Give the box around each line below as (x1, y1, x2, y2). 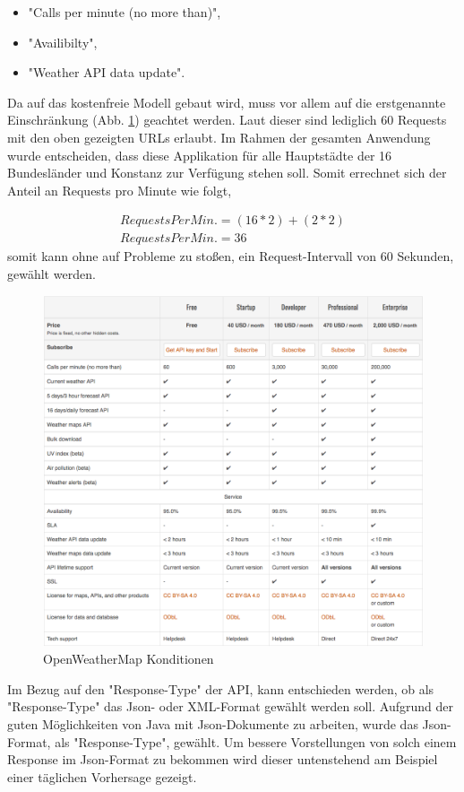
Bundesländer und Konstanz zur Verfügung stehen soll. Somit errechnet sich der (7, 163, 447, 182)
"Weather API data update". (28, 63, 185, 82)
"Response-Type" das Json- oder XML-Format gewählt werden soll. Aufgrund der (7, 697, 453, 716)
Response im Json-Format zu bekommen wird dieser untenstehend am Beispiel (7, 750, 438, 769)
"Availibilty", (28, 32, 98, 51)
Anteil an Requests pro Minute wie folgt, (7, 180, 232, 199)
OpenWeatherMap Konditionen (43, 649, 214, 668)
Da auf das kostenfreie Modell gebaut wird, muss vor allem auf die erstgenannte (7, 92, 446, 111)
